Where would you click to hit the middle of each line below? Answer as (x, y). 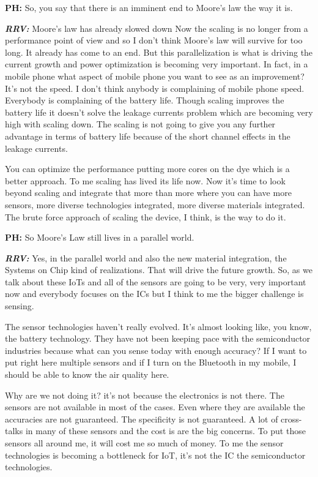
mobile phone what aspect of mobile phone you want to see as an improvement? (155, 76)
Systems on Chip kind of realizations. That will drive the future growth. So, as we (159, 270)
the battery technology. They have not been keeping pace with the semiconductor (158, 338)
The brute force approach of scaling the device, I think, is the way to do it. (146, 216)
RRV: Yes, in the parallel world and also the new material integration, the (146, 257)
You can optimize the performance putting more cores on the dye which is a (147, 169)
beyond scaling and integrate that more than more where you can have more (148, 193)
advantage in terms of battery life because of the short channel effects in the (148, 136)
